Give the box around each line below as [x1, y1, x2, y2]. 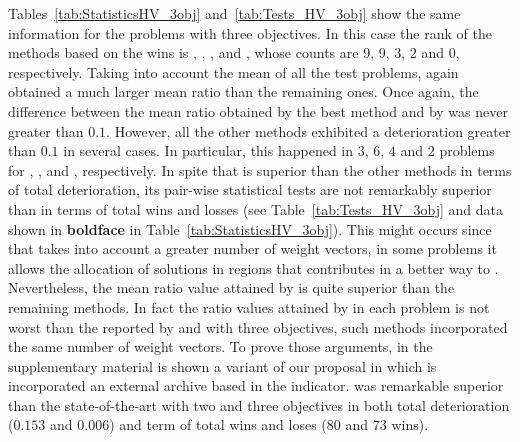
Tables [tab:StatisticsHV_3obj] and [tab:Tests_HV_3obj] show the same [8, 3, 461, 23]
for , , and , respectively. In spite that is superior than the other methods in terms [8, 159, 512, 180]
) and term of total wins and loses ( [109, 414, 327, 435]
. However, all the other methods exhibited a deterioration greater [106, 120, 511, 141]
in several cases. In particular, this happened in [63, 140, 354, 161]
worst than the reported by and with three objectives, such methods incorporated [8, 316, 508, 337]
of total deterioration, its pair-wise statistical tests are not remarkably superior [8, 179, 492, 200]
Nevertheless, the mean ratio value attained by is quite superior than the [8, 277, 455, 298]
